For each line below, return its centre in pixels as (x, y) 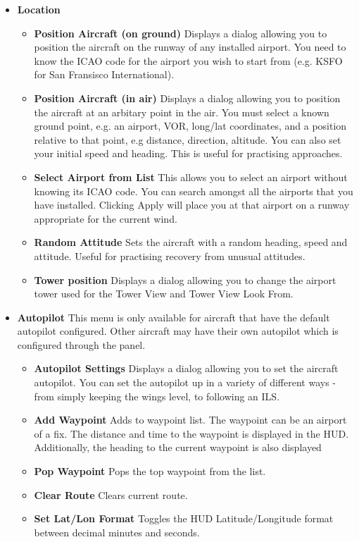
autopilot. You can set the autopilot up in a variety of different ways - (185, 382)
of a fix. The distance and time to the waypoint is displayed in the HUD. (191, 433)
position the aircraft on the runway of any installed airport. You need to (190, 47)
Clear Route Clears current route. (111, 494)
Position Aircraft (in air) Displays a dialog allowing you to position (187, 98)
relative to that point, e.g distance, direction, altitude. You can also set (188, 139)
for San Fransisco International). (104, 74)
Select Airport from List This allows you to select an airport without (191, 177)
